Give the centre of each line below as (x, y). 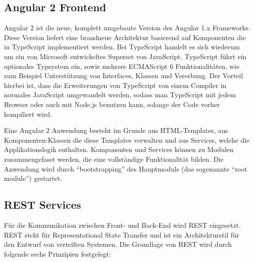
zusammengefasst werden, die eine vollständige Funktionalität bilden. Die (114, 159)
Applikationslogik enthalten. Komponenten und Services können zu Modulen (119, 149)
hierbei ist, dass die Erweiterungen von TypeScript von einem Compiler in (115, 85)
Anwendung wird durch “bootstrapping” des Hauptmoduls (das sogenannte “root (126, 168)
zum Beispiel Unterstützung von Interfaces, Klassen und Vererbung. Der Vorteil (124, 76)
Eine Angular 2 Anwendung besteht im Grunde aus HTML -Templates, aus (116, 130)
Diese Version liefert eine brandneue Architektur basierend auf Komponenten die (125, 37)
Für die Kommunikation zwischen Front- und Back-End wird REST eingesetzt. (122, 225)
